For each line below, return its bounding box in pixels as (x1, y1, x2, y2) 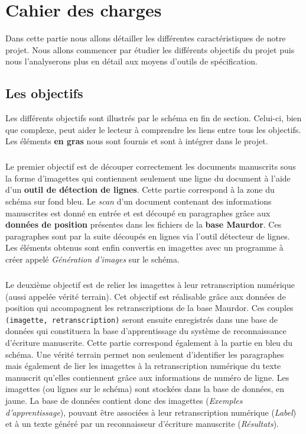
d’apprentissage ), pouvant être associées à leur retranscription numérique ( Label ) (5, 406, 297, 418)
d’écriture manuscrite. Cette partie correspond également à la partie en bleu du (5, 336, 293, 349)
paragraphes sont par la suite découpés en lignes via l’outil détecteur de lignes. (5, 229, 290, 242)
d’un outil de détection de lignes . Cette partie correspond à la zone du (5, 183, 275, 196)
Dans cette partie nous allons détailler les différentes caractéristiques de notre (5, 32, 286, 44)
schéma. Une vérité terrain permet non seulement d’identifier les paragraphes (5, 348, 284, 360)
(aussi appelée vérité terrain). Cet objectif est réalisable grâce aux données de (5, 290, 286, 302)
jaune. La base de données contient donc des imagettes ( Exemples (5, 394, 243, 406)
